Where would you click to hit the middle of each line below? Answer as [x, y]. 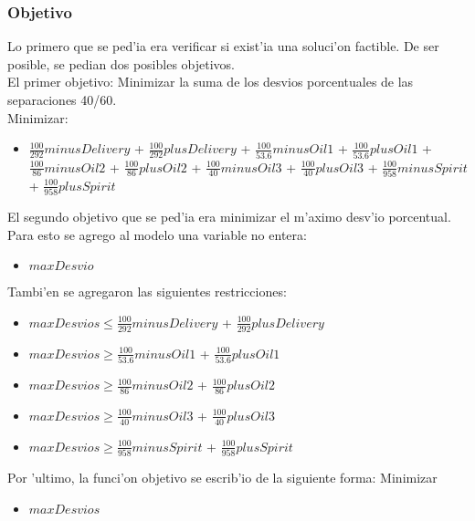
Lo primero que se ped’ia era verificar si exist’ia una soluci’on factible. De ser [223, 46]
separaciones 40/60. [62, 99]
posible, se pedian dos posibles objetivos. [121, 63]
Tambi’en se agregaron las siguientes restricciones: [147, 292]
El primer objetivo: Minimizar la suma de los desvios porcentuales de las [211, 82]
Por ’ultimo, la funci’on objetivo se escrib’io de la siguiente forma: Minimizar [222, 478]
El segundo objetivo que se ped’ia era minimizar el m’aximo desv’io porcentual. [229, 217]
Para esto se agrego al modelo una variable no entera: [157, 234]
